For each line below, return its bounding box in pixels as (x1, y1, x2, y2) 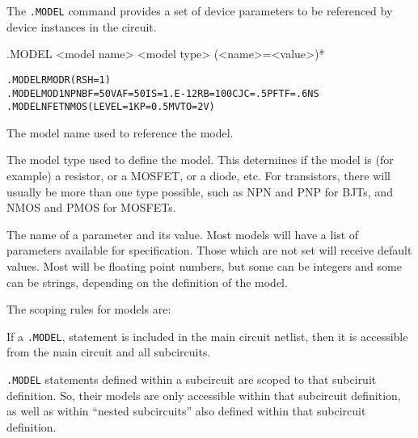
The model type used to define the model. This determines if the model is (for (6, 151, 394, 168)
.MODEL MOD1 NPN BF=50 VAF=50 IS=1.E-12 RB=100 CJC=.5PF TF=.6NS (6, 87, 319, 99)
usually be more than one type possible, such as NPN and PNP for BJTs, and (6, 183, 393, 200)
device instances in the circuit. (6, 18, 157, 35)
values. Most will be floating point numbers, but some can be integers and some (6, 257, 402, 274)
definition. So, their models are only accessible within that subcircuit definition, (6, 386, 401, 403)
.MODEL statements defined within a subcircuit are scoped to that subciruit (6, 371, 377, 387)
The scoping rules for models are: (6, 301, 171, 318)
